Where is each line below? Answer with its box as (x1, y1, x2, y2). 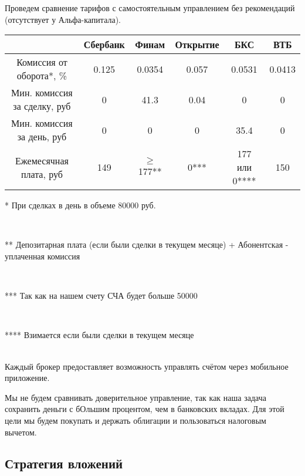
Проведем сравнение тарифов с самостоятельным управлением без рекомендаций (5, 2, 295, 13)
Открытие (175, 38, 219, 52)
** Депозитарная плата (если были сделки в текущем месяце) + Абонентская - (5, 238, 289, 251)
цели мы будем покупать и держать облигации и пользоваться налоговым (5, 414, 266, 426)
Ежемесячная (15, 153, 69, 167)
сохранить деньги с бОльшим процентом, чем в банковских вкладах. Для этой (5, 403, 284, 415)
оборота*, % (16, 69, 67, 83)
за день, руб (17, 130, 67, 144)
